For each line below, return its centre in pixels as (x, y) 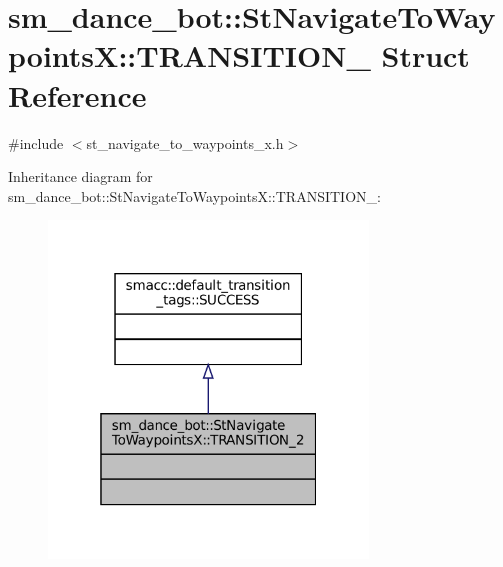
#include (36, 142)
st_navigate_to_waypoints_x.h (185, 142)
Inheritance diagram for (80, 176)
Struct (425, 55)
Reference (77, 94)
